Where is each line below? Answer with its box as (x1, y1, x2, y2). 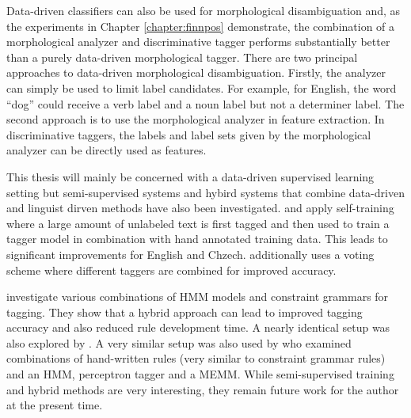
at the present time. (6, 397, 103, 413)
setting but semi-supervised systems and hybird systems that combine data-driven (6, 184, 405, 200)
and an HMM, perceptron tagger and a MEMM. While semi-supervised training (6, 366, 394, 382)
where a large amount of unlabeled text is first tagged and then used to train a (6, 215, 390, 231)
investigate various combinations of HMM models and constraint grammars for (6, 288, 389, 305)
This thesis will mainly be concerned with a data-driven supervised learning (6, 168, 375, 184)
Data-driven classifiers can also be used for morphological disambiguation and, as (6, 2, 401, 18)
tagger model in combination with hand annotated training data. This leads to (6, 230, 388, 247)
